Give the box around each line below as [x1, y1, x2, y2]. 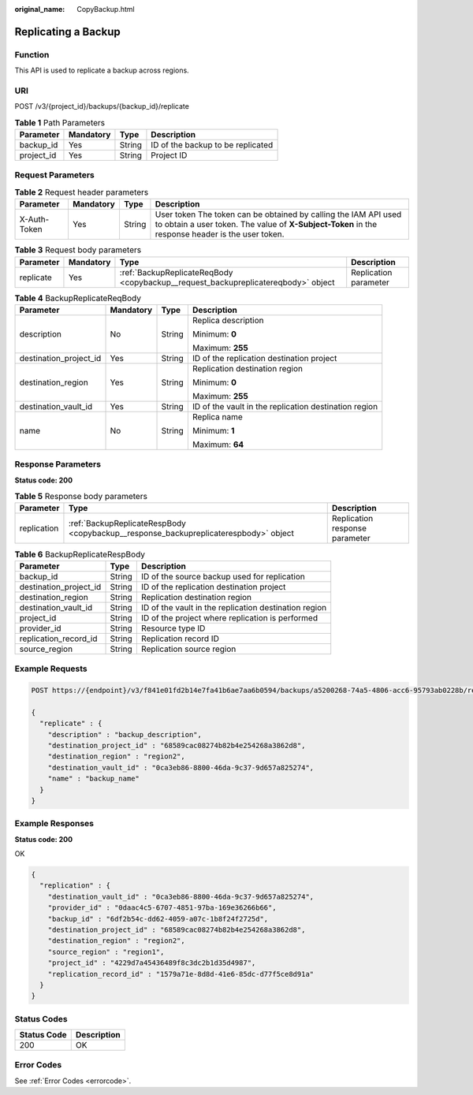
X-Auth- [19, 214, 50, 225]
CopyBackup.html [76, 5, 135, 13]
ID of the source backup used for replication [140, 571, 305, 582]
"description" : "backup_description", [47, 730, 203, 739]
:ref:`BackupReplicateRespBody [68, 518, 187, 529]
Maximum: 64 [192, 438, 244, 449]
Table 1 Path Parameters [14, 117, 106, 128]
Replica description [192, 315, 264, 326]
